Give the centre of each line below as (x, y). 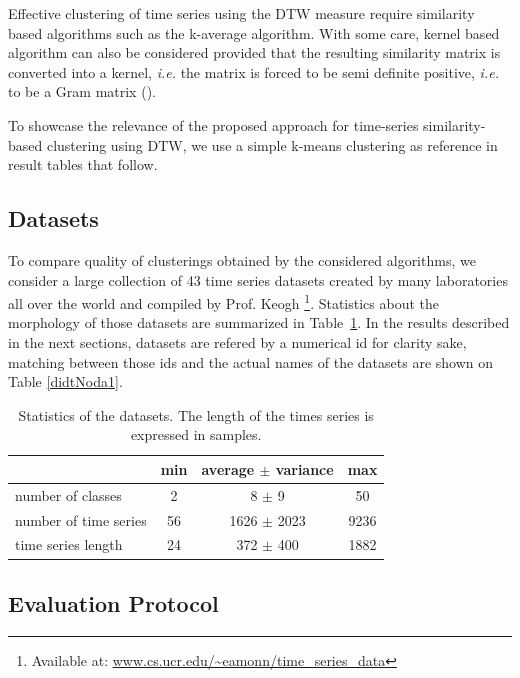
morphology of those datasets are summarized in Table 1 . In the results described (259, 322)
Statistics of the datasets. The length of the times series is (196, 414)
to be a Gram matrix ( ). (82, 91)
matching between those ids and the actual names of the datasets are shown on (251, 361)
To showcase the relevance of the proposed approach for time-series (213, 124)
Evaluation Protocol (113, 602)
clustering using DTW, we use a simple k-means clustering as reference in (272, 144)
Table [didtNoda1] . (65, 381)
